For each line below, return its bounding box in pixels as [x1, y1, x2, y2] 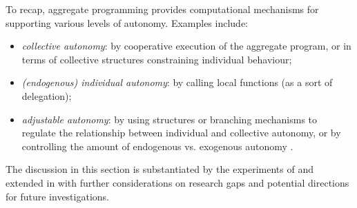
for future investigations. [6, 189, 109, 203]
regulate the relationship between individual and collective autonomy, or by [21, 125, 341, 140]
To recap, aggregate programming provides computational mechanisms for [6, 2, 319, 16]
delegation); [21, 88, 72, 103]
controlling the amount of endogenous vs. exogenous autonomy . [21, 138, 293, 153]
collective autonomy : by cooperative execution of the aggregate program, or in [21, 39, 351, 53]
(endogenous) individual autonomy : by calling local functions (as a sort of [21, 75, 333, 90]
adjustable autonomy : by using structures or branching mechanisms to [21, 112, 318, 126]
